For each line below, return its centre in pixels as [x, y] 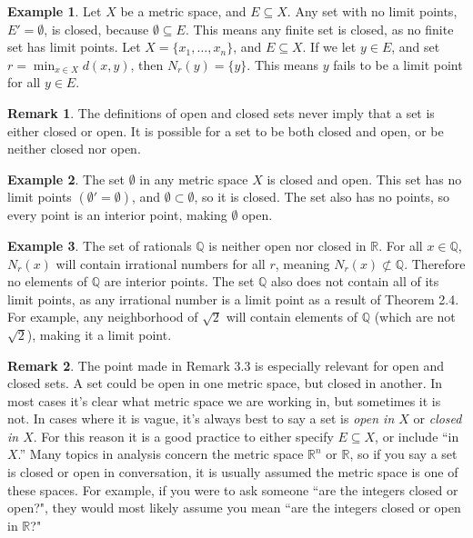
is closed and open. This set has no [364, 179]
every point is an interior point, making [117, 215]
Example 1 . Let [55, 11]
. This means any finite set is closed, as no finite [319, 29]
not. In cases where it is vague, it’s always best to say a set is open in [201, 418]
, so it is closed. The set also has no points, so [322, 197]
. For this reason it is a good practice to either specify [183, 436]
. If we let [329, 47]
